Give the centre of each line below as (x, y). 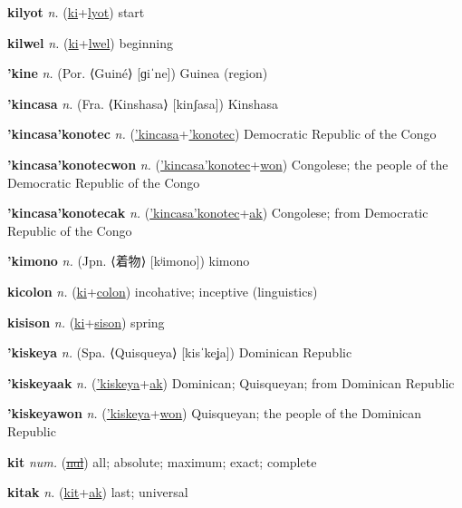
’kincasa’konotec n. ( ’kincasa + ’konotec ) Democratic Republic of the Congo (222, 134)
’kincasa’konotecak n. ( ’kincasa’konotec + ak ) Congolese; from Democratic (218, 213)
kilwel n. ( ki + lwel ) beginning (90, 42)
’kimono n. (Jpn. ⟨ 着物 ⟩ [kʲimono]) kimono (129, 261)
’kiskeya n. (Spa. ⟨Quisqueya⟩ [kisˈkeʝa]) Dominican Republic (180, 352)
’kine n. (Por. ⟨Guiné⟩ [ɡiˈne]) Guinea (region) (138, 73)
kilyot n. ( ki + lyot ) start (76, 12)
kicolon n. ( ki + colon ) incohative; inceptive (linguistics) (163, 291)
